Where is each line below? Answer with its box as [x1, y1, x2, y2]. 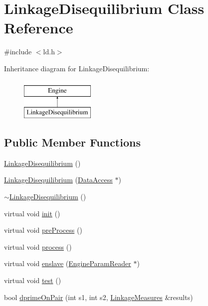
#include [4, 46, 32, 57]
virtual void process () [4, 241, 72, 252]
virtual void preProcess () [4, 225, 82, 235]
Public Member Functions [4, 135, 141, 150]
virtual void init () [4, 208, 60, 218]
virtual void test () [4, 275, 61, 286]
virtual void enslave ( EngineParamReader [4, 258, 131, 269]
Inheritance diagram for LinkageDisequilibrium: [4, 63, 150, 73]
